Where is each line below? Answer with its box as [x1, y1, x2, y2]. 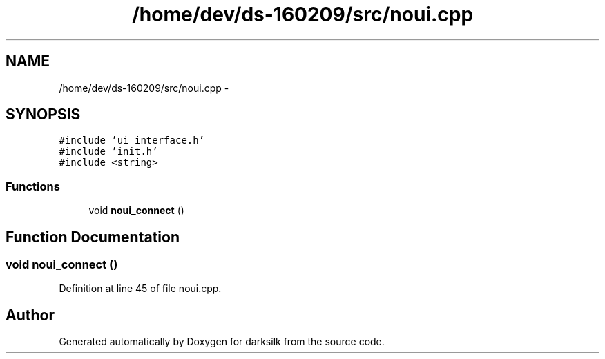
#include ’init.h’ [59, 146, 158, 157]
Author [6, 306, 55, 324]
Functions [6, 179, 60, 193]
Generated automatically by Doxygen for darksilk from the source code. [59, 336, 385, 348]
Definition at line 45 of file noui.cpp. [59, 282, 222, 295]
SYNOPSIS [6, 106, 81, 124]
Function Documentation [6, 228, 180, 246]
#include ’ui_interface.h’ [59, 135, 205, 146]
